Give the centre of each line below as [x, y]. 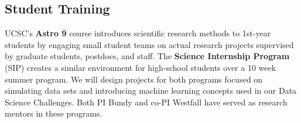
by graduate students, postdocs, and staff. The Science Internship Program [147, 56]
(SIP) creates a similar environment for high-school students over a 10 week [141, 67]
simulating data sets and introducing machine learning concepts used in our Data [151, 90]
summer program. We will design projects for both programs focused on [134, 79]
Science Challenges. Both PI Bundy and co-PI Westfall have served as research [146, 102]
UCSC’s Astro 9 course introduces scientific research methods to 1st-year [138, 33]
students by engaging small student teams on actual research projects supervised [149, 44]
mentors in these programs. [54, 113]
